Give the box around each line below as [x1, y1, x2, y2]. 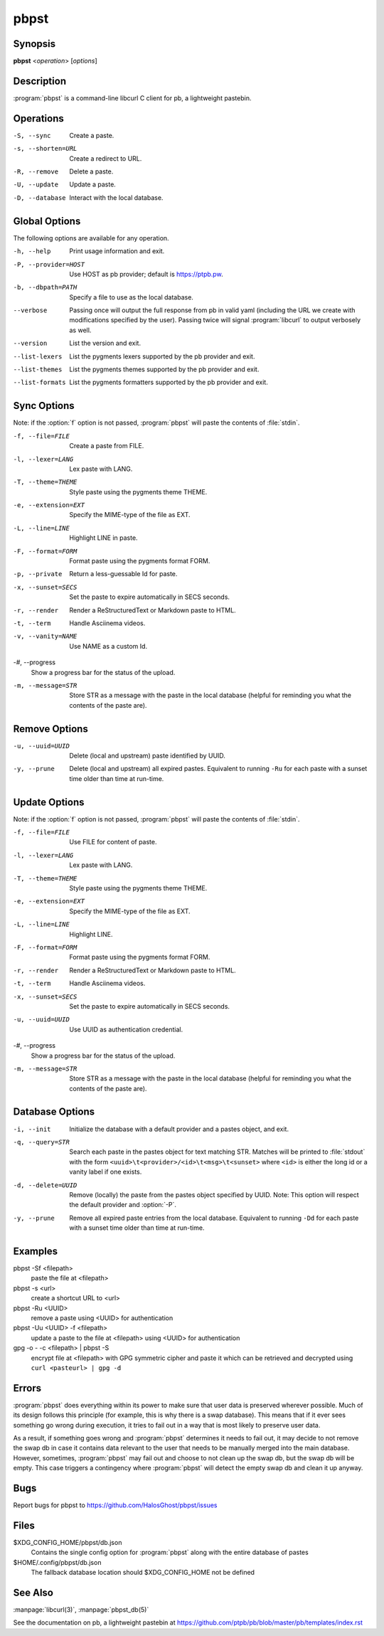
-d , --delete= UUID [13, 1181, 78, 1189]
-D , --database [13, 193, 67, 202]
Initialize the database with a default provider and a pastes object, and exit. [69, 1125, 289, 1133]
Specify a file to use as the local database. [69, 292, 193, 302]
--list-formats [13, 378, 67, 387]
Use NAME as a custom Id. [69, 642, 148, 650]
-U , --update [13, 181, 59, 188]
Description [13, 75, 67, 87]
